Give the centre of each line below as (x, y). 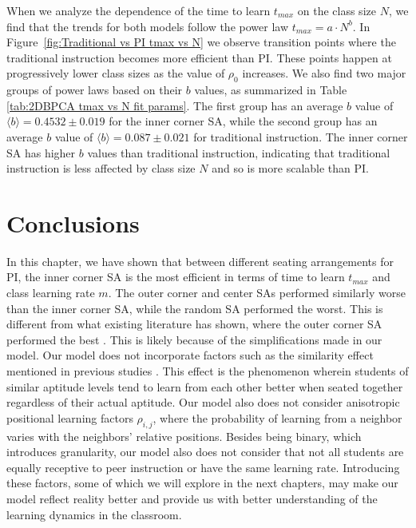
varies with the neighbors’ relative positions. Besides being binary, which (184, 436)
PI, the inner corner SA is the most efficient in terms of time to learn (176, 277)
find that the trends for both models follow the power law (148, 26)
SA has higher (41, 152)
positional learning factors (70, 417)
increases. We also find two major (324, 73)
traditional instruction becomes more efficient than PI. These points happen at (199, 57)
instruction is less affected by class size (101, 168)
